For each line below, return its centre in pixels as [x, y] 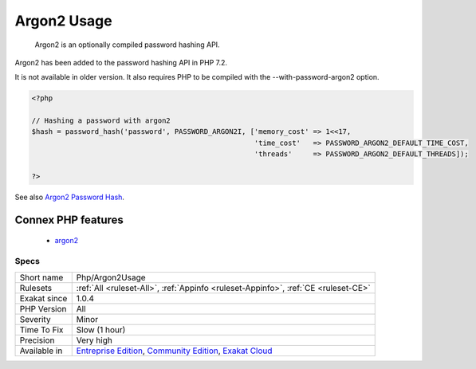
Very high [94, 340]
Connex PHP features [69, 220]
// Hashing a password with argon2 [101, 121]
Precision [37, 340]
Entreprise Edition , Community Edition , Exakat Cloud [174, 351]
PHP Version [43, 308]
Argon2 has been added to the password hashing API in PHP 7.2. [121, 62]
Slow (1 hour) [101, 329]
